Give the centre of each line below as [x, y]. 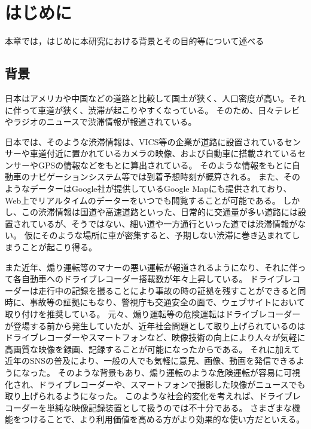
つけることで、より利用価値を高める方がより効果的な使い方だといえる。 [163, 419]
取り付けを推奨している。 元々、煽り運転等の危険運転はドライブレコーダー [153, 314]
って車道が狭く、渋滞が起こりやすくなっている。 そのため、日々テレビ [161, 110]
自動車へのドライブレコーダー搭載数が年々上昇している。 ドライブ [153, 279]
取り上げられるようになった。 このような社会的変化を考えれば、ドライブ [149, 396]
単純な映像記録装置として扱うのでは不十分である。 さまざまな [169, 407]
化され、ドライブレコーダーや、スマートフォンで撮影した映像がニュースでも [155, 384]
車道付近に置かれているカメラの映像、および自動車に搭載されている [164, 153]
